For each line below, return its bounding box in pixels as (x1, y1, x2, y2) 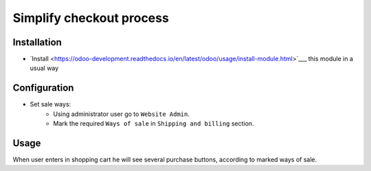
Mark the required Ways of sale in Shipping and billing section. (53, 119, 254, 128)
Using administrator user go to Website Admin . (53, 110, 190, 118)
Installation (12, 36, 62, 48)
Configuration (12, 82, 74, 94)
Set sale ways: (30, 100, 71, 109)
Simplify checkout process (12, 10, 170, 25)
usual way (30, 64, 59, 72)
